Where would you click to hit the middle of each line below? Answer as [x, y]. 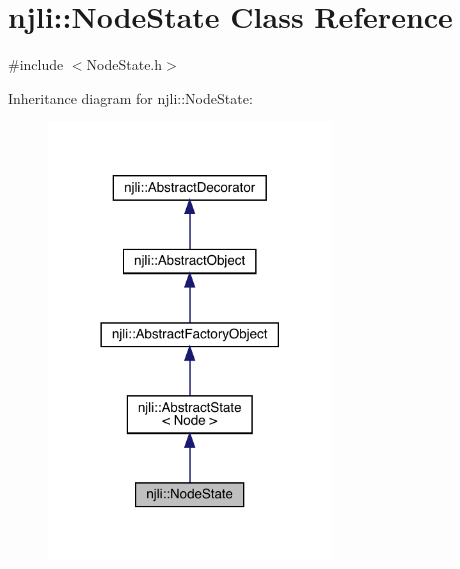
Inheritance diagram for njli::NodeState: [130, 97]
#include [36, 64]
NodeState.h [124, 64]
